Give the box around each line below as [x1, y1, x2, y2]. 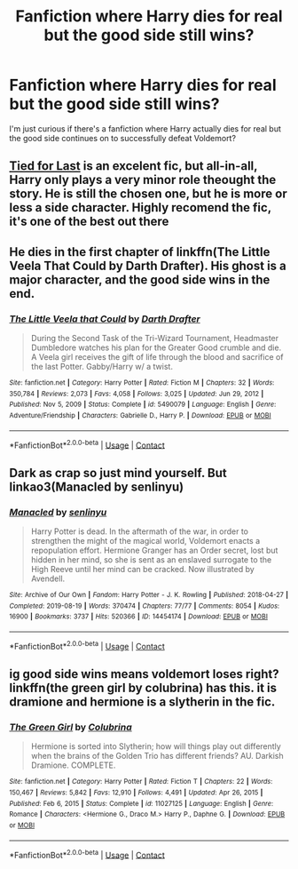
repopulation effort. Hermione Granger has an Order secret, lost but [30, 545, 278, 555]
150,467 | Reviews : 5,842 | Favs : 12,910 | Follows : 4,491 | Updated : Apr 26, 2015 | [9, 788, 263, 797]
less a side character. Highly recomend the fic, [9, 200, 272, 215]
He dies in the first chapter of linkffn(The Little [9, 244, 271, 259]
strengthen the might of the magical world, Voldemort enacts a [30, 535, 261, 546]
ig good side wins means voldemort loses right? [9, 666, 279, 682]
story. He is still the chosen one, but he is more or [9, 187, 287, 202]
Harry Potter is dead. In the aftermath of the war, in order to [30, 526, 248, 537]
